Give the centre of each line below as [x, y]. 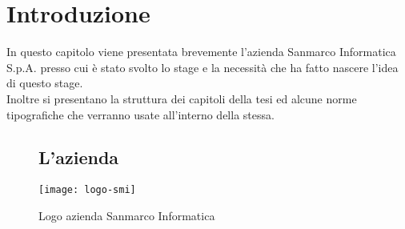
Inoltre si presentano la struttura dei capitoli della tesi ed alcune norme [182, 98]
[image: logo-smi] [87, 190]
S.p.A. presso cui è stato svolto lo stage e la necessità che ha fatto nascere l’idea [202, 67]
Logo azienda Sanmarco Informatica [127, 215]
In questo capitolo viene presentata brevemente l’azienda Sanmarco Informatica [201, 52]
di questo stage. [45, 83]
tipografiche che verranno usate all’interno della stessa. [140, 114]
